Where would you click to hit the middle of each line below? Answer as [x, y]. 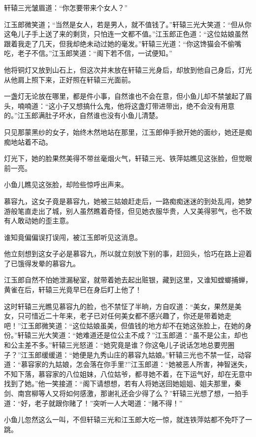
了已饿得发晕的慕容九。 [42, 263]
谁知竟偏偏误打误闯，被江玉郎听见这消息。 [73, 237]
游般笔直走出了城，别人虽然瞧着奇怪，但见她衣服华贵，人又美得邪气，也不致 [128, 211]
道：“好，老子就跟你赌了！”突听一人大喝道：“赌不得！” [93, 403]
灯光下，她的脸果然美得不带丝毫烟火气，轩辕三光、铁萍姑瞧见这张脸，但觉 [125, 158]
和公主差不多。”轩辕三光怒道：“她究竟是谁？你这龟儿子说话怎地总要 [112, 345]
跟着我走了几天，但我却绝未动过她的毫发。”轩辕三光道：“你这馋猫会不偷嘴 [123, 43]
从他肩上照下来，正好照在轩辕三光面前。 [69, 79]
